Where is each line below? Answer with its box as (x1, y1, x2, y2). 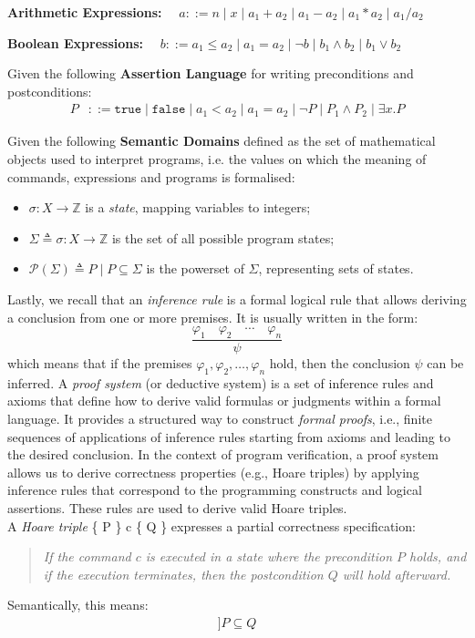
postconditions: (7, 81, 92, 100)
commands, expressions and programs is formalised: (7, 167, 295, 186)
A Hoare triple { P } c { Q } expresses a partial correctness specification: (7, 516, 416, 535)
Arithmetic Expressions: (7, 3, 162, 21)
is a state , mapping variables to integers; (85, 198, 311, 217)
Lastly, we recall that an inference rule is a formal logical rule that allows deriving (7, 289, 467, 308)
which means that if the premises (7, 353, 192, 372)
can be (427, 353, 464, 372)
